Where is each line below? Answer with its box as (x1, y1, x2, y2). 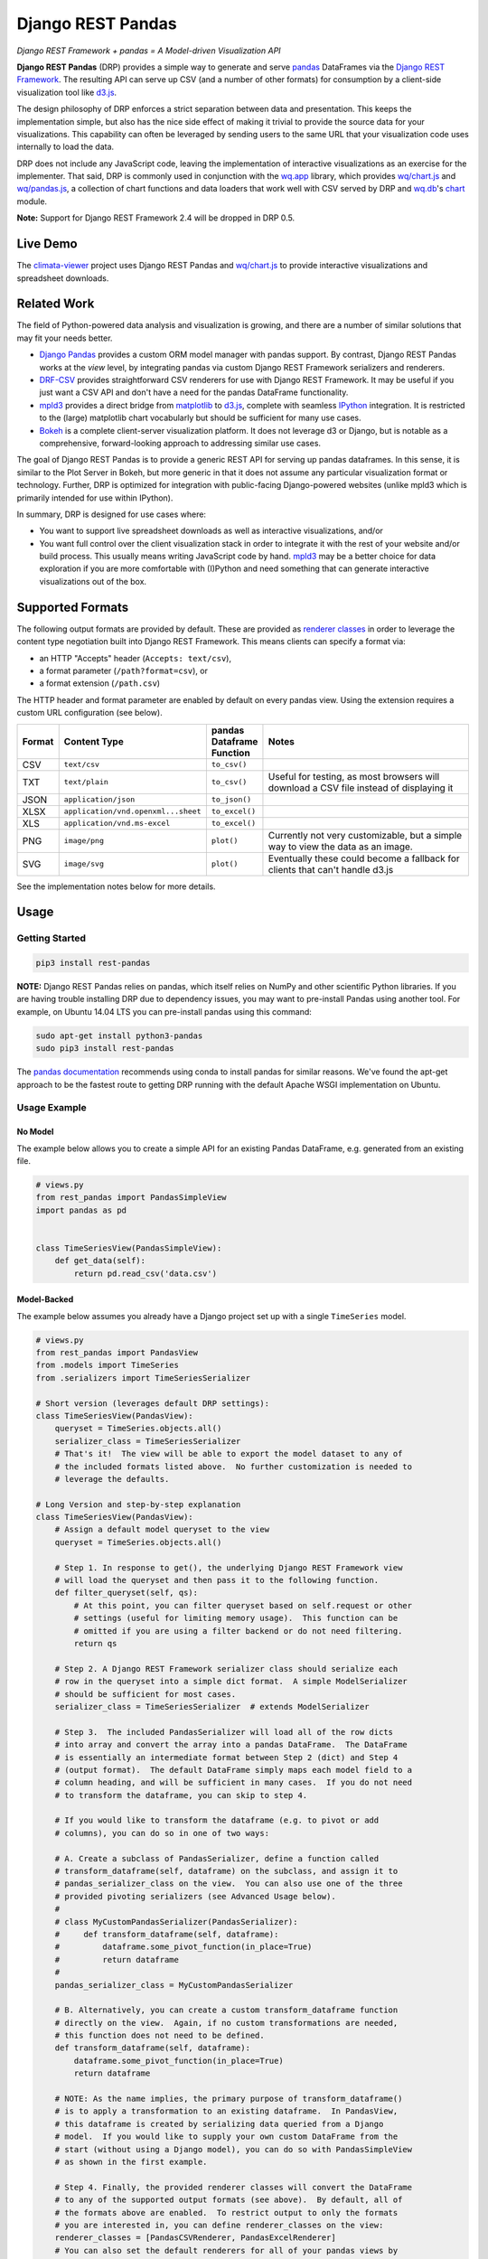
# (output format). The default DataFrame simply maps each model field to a (54, 1765, 413, 1775)
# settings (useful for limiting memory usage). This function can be (73, 1613, 399, 1624)
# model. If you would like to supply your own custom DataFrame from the (54, 2132, 399, 2142)
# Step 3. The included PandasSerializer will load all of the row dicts (54, 1727, 393, 1737)
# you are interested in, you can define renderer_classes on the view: (54, 2219, 384, 2230)
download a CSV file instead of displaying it (267, 782, 454, 794)
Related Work (16, 296, 95, 312)
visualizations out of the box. (39, 576, 147, 586)
